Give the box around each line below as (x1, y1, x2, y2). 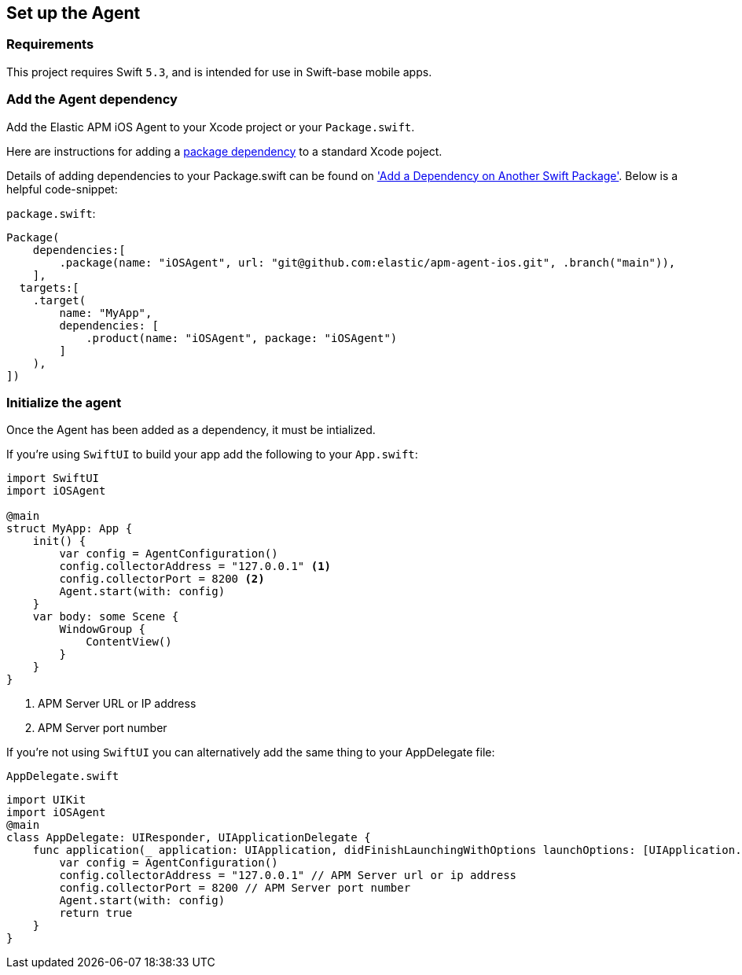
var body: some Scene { (32, 610, 179, 624)
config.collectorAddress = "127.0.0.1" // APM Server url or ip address (59, 869, 517, 882)
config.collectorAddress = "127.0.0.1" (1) (59, 560, 332, 573)
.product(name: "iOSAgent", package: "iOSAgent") (86, 331, 398, 344)
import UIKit (6, 793, 86, 807)
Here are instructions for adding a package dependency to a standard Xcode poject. (6, 144, 443, 158)
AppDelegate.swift (6, 770, 119, 783)
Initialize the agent (6, 394, 122, 410)
